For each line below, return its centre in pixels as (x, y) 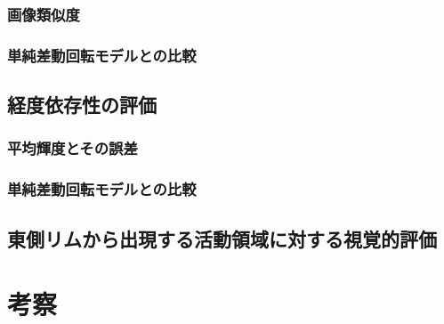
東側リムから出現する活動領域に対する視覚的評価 (222, 238)
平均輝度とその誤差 (73, 148)
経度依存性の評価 (82, 105)
